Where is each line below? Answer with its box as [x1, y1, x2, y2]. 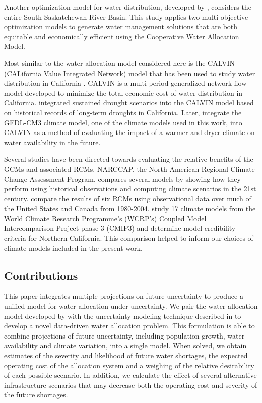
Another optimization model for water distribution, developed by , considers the [4, 2, 251, 12]
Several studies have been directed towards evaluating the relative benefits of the [4, 154, 253, 164]
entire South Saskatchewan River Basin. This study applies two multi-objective [4, 11, 248, 22]
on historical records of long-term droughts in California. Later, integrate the [4, 107, 242, 117]
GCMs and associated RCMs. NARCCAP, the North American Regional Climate [4, 163, 255, 174]
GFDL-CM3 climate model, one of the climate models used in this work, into [4, 117, 242, 127]
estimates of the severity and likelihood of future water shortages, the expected [4, 350, 248, 361]
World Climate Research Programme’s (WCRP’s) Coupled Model [4, 213, 207, 223]
